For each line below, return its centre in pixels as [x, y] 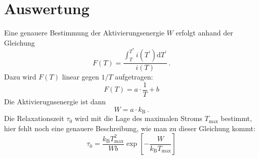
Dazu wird [20, 77]
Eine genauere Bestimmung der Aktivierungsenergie [84, 33]
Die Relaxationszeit [34, 118]
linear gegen [80, 77]
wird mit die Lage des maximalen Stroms [138, 118]
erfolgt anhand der [204, 33]
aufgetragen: [134, 77]
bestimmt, [236, 118]
